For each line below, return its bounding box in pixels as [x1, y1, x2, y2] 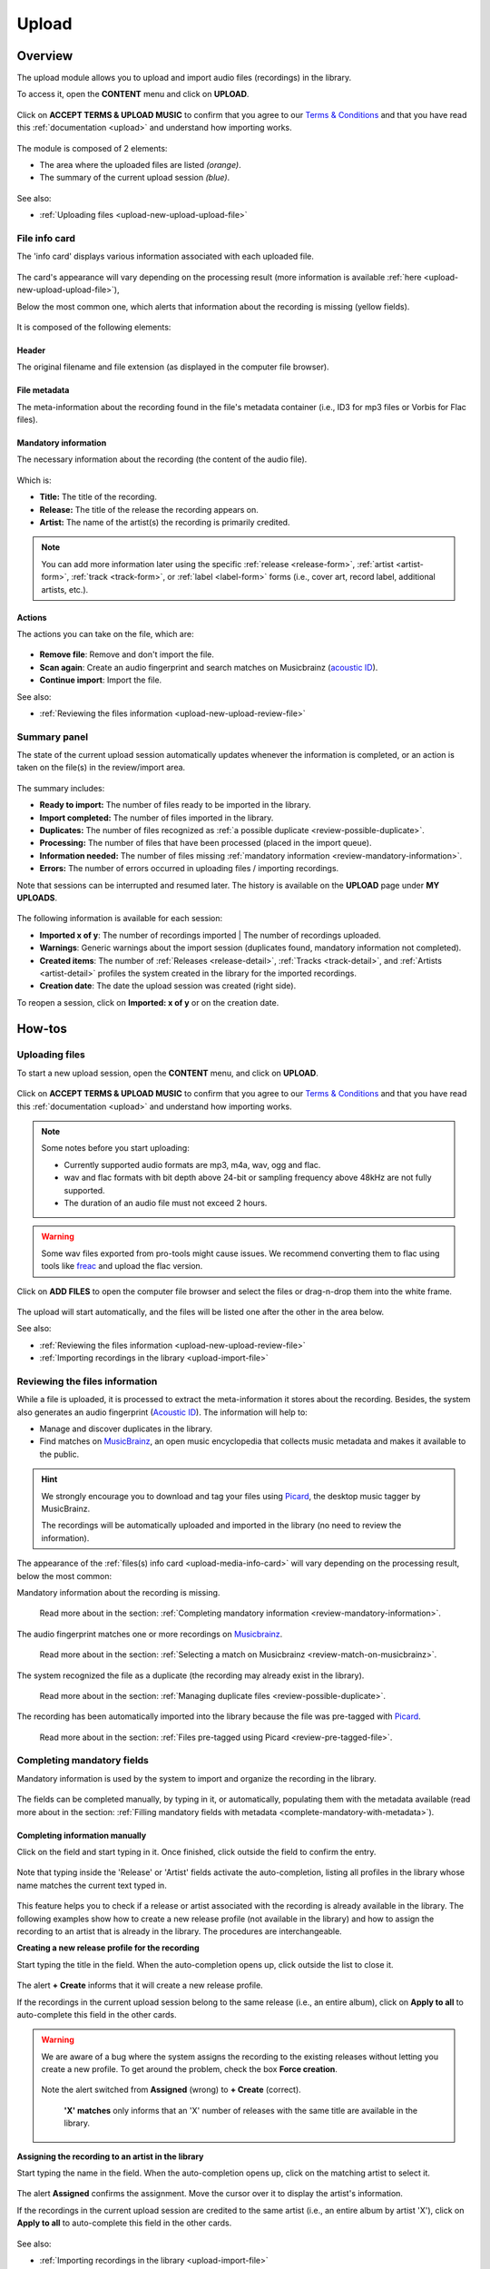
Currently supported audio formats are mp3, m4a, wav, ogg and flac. [64, 1159, 321, 1170]
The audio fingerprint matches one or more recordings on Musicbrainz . [16, 1628, 283, 1639]
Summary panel [16, 731, 89, 743]
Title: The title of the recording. [39, 491, 158, 503]
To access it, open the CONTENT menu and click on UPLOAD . [16, 89, 250, 100]
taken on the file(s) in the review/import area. [16, 762, 186, 773]
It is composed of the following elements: [16, 321, 171, 332]
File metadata [16, 385, 70, 396]
